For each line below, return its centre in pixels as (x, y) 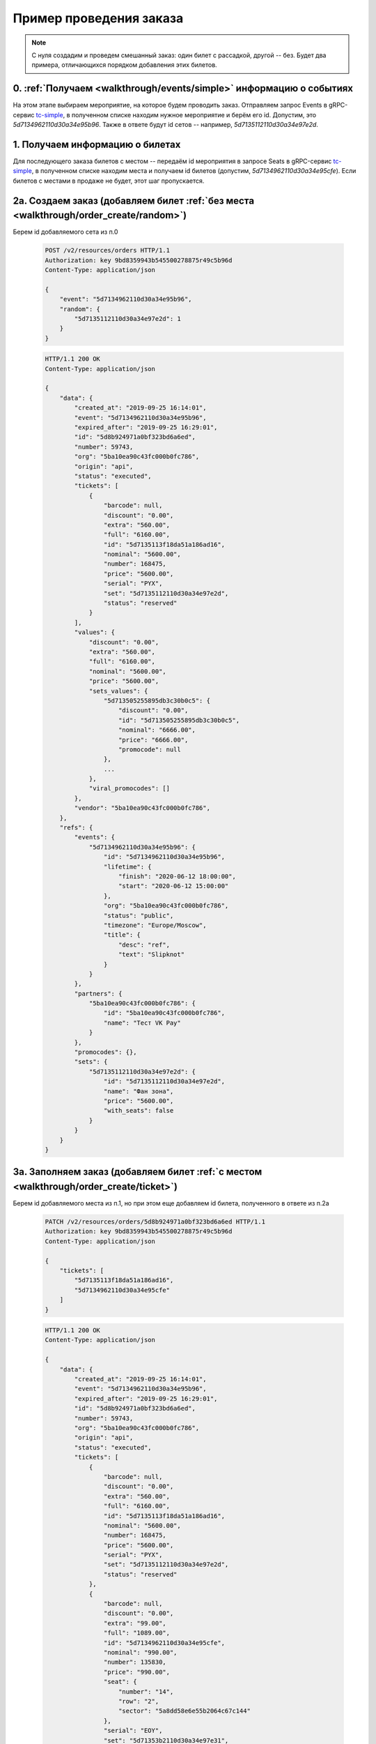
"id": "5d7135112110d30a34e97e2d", (164, 1082)
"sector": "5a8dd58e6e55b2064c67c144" (185, 1711)
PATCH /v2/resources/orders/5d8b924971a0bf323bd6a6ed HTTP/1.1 (155, 1222)
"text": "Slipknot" (151, 955)
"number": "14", (146, 1691)
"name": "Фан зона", (139, 1091)
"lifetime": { (128, 866)
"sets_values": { (118, 691)
